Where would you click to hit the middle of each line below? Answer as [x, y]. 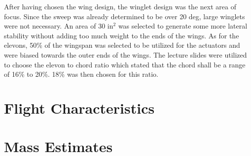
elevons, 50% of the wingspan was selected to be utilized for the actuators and [122, 45]
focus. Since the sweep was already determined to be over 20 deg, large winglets [125, 16]
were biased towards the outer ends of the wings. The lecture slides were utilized [125, 54]
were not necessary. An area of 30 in [59, 26]
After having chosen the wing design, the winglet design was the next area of [120, 6]
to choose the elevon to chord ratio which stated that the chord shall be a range [125, 64]
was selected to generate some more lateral [183, 26]
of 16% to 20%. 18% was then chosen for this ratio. [81, 74]
